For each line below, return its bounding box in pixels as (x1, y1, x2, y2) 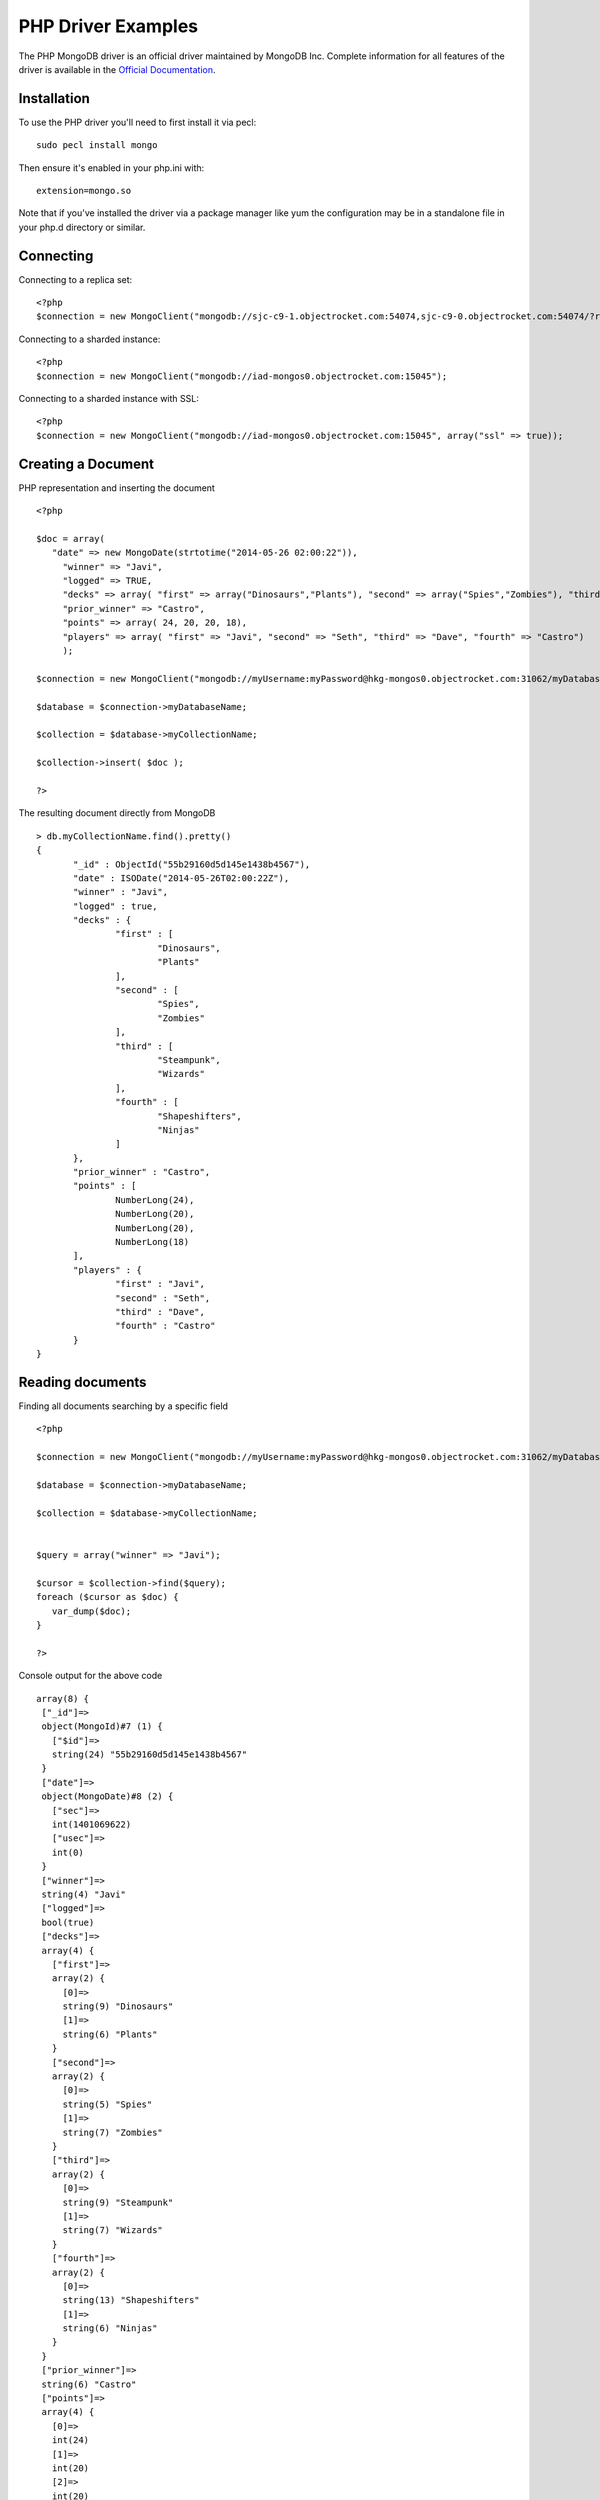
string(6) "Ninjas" (62, 2323, 158, 2334)
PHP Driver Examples (18, 15, 199, 37)
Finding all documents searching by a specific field (18, 1400, 229, 1412)
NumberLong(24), (115, 1194, 195, 1205)
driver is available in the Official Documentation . (18, 63, 216, 75)
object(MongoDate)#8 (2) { (41, 1791, 174, 1802)
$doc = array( (36, 533, 105, 544)
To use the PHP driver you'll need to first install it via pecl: (18, 116, 257, 128)
